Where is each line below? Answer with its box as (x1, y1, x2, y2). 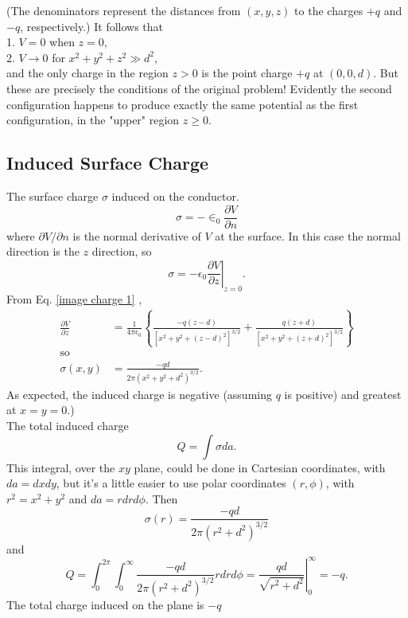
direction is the (6, 243, 80, 260)
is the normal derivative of (72, 227, 201, 244)
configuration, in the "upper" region (6, 111, 180, 128)
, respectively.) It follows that (20, 18, 164, 34)
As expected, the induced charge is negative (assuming (6, 385, 272, 402)
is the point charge (201, 65, 293, 81)
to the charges (294, 2, 363, 18)
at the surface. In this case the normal (215, 227, 401, 244)
